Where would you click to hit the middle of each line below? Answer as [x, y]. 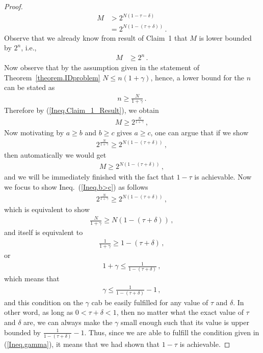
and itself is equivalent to [44, 232]
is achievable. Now [223, 177]
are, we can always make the [68, 322]
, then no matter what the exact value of [180, 312]
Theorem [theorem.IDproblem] [52, 77]
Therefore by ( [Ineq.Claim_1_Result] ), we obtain [82, 110]
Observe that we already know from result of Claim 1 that [96, 37]
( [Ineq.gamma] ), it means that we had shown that [82, 344]
